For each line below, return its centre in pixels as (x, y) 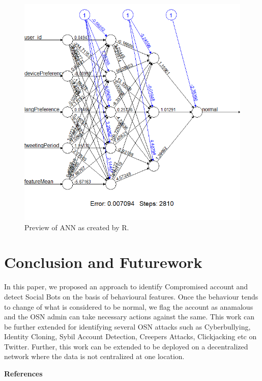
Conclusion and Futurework (103, 262)
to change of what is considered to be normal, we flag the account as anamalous (129, 306)
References (23, 374)
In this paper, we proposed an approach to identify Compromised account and (126, 287)
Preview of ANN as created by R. (77, 227)
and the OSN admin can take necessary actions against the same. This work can (129, 317)
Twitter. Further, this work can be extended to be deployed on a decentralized (126, 346)
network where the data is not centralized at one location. (94, 356)
